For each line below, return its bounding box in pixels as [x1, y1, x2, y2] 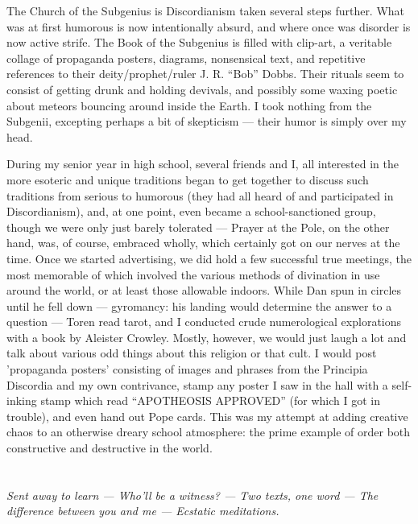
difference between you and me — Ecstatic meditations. [6, 502, 279, 519]
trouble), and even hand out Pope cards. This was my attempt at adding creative [6, 407, 408, 424]
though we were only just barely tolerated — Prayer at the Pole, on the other [6, 218, 390, 235]
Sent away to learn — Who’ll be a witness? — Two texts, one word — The [6, 486, 379, 503]
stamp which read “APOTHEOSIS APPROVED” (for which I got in [40, 392, 380, 409]
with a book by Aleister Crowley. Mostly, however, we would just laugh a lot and [6, 328, 407, 345]
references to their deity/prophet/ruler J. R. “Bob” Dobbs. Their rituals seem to [6, 65, 404, 82]
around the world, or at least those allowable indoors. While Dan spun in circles [6, 282, 402, 299]
